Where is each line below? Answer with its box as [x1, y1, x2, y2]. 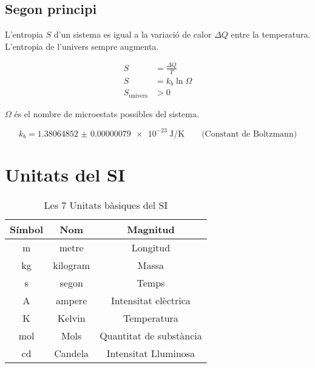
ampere [56, 293, 87, 307]
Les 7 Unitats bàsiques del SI [44, 197, 168, 212]
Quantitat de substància [100, 328, 202, 342]
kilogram [53, 257, 90, 272]
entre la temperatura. [231, 28, 311, 41]
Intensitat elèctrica [111, 293, 191, 307]
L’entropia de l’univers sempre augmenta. [5, 39, 159, 52]
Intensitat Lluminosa [106, 346, 195, 360]
